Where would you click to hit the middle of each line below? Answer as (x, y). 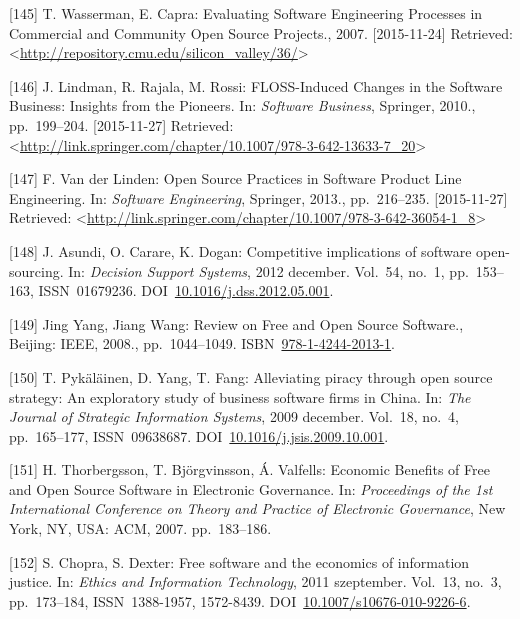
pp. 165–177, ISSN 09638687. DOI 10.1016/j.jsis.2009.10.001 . (199, 435)
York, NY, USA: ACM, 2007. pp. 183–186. (140, 528)
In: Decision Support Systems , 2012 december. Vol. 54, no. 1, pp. (268, 270)
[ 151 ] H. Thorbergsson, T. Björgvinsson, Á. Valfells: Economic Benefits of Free (249, 469)
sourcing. (36, 270)
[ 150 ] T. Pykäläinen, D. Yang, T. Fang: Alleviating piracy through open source (251, 376)
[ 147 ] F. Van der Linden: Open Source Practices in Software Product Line (235, 178)
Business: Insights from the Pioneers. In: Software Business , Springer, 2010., (242, 105)
